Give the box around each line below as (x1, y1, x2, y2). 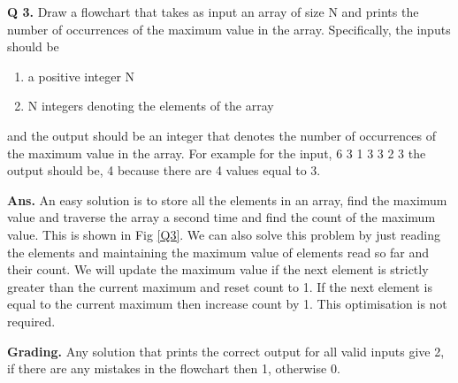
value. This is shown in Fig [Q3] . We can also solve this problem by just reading (7, 225, 441, 243)
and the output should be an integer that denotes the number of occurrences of (7, 126, 436, 144)
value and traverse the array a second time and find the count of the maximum (7, 208, 436, 226)
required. (7, 311, 56, 330)
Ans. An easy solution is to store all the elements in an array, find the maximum (7, 190, 447, 209)
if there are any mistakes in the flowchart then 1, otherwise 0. (7, 359, 340, 378)
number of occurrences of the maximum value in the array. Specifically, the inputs (7, 19, 451, 38)
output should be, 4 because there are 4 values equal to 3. (7, 161, 321, 180)
